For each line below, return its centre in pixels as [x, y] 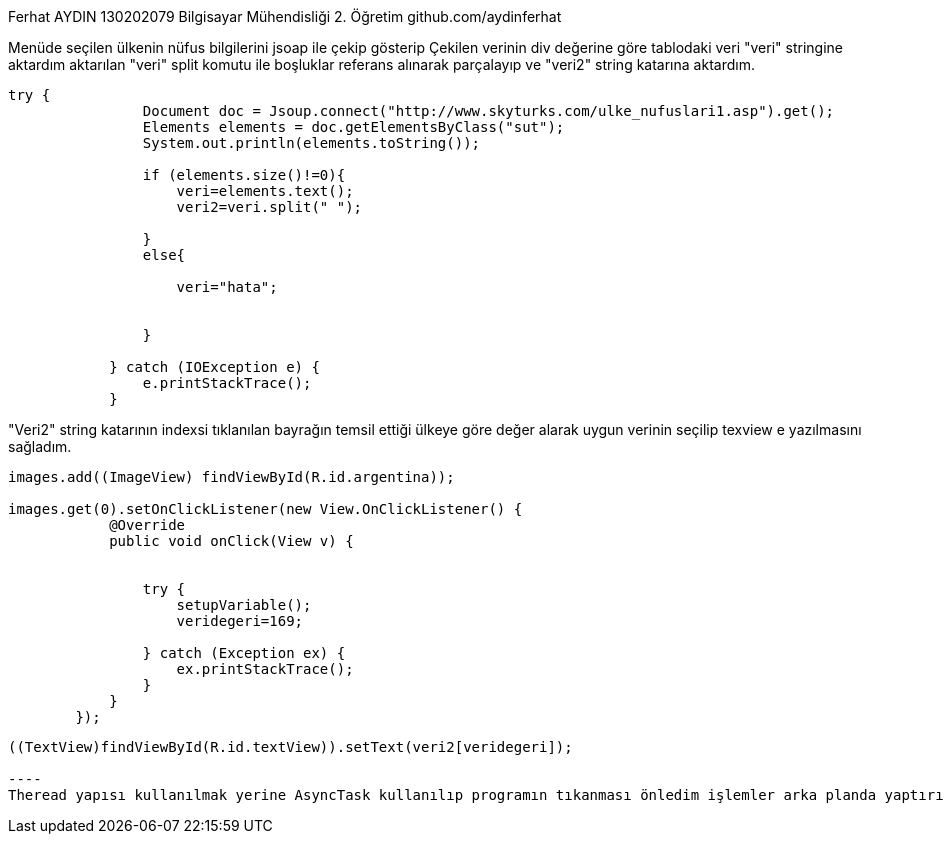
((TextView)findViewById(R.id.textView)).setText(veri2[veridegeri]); [290, 747]
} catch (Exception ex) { [244, 653]
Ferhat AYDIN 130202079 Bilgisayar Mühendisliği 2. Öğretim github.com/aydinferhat [285, 16]
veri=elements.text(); [265, 191]
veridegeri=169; [240, 621]
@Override [147, 525]
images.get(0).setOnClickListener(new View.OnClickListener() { [265, 509]
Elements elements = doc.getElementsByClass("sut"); [353, 127]
